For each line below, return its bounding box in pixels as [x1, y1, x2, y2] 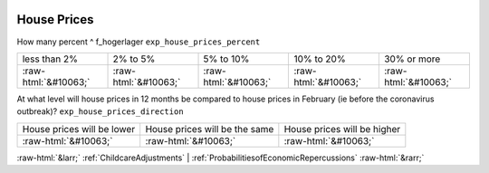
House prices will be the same [145, 122, 274, 135]
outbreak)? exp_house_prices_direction [16, 106, 185, 117]
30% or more [383, 53, 441, 65]
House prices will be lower [22, 122, 136, 135]
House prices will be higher [283, 122, 401, 135]
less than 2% [22, 53, 79, 65]
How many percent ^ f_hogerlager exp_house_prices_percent [16, 36, 261, 47]
